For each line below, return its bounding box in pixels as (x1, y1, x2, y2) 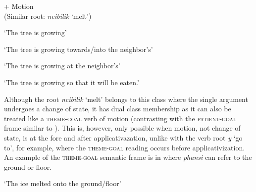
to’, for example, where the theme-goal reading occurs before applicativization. (4, 142, 245, 152)
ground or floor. (4, 161, 52, 172)
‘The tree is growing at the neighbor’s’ (4, 60, 120, 71)
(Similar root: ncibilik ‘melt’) (4, 10, 92, 21)
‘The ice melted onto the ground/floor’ (4, 178, 121, 189)
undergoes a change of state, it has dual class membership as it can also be (4, 103, 231, 114)
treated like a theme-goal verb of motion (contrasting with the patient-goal (4, 113, 237, 123)
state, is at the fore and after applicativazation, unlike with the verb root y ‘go (4, 132, 243, 143)
